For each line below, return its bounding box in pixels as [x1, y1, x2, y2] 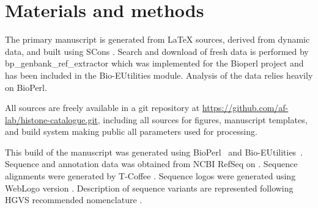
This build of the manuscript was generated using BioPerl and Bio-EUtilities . [5, 145, 303, 158]
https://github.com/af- [202, 101, 289, 114]
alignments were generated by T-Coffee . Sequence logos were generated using [5, 170, 296, 182]
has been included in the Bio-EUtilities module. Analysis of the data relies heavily [5, 68, 313, 81]
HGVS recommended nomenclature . [5, 193, 142, 206]
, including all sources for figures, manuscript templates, [97, 113, 308, 126]
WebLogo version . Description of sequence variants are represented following [5, 181, 294, 194]
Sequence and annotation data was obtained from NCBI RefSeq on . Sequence [5, 157, 298, 170]
